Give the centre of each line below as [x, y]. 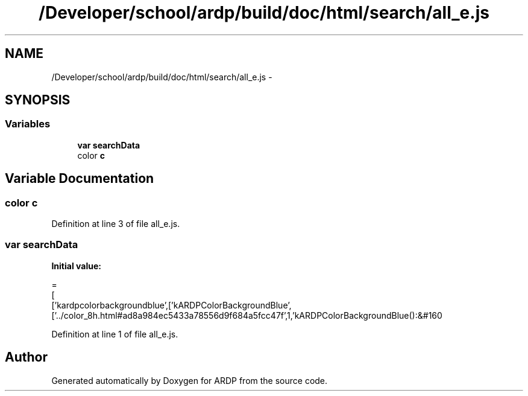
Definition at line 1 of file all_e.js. [115, 334]
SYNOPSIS [38, 100]
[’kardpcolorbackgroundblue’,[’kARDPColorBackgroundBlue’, [171, 305]
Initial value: [76, 266]
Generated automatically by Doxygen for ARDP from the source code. [190, 380]
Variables [28, 124]
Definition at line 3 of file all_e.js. [116, 224]
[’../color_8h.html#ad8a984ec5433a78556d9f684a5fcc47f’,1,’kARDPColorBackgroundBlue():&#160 [247, 315]
